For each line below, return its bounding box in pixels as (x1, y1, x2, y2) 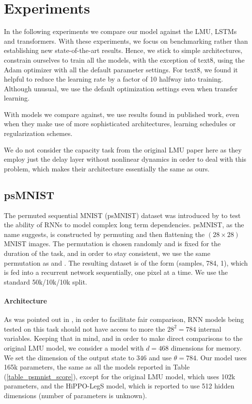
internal (198, 323, 221, 334)
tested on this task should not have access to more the (4, 323, 165, 334)
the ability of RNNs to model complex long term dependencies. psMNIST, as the (4, 219, 244, 230)
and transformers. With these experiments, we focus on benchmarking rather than (4, 35, 248, 46)
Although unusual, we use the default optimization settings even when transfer (4, 83, 238, 93)
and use (149, 352, 172, 362)
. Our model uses (196, 352, 247, 362)
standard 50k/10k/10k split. (4, 276, 87, 286)
